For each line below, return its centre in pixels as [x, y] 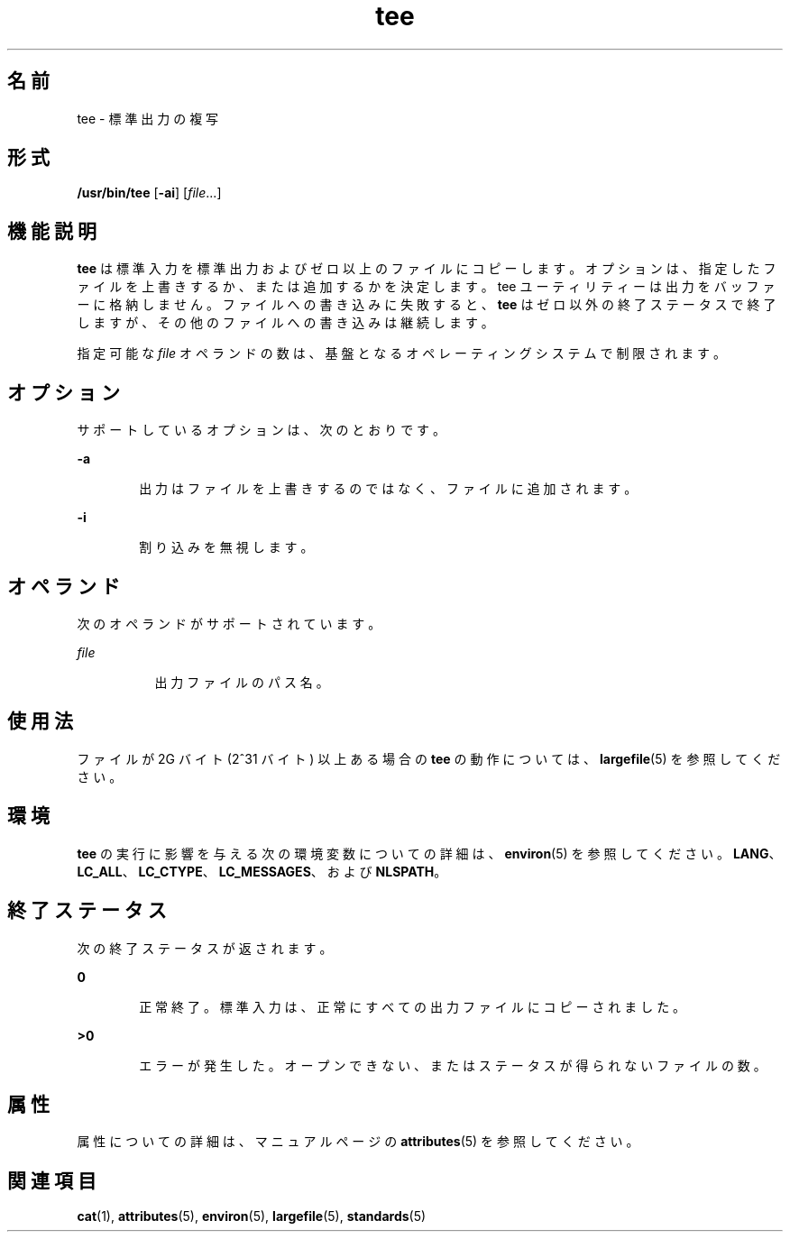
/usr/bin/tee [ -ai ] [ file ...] [149, 193]
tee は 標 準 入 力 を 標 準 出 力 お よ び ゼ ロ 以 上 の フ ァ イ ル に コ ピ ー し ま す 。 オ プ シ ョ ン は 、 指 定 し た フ [427, 269]
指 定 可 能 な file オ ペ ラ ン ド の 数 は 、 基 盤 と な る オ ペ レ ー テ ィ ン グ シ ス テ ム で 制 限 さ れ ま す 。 [402, 353]
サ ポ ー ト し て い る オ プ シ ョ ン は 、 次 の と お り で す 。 [262, 430]
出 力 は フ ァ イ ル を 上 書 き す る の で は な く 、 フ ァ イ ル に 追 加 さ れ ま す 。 [388, 489]
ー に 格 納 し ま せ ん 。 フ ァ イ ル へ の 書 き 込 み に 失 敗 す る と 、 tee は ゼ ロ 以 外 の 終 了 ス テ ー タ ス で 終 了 [427, 305]
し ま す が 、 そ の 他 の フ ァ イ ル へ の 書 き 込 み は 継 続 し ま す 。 [285, 323]
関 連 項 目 [52, 1180]
